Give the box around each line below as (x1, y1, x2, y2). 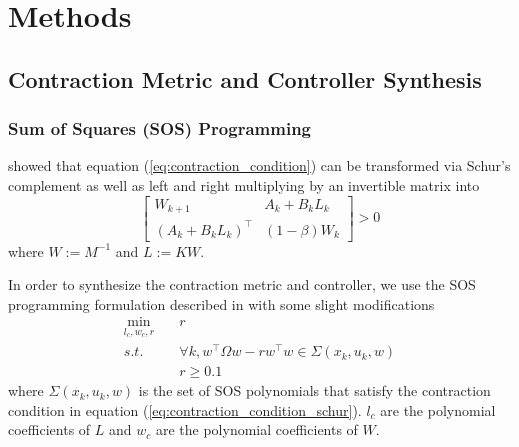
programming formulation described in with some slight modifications (8, 293, 435, 314)
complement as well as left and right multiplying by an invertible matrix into (8, 174, 480, 195)
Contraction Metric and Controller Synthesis (8, 63, 482, 94)
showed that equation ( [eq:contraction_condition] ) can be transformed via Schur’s (8, 155, 511, 176)
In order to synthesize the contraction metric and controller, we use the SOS (8, 274, 476, 295)
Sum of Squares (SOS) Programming (8, 116, 311, 141)
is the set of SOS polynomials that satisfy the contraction (138, 380, 491, 401)
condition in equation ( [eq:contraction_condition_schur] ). (8, 399, 362, 420)
